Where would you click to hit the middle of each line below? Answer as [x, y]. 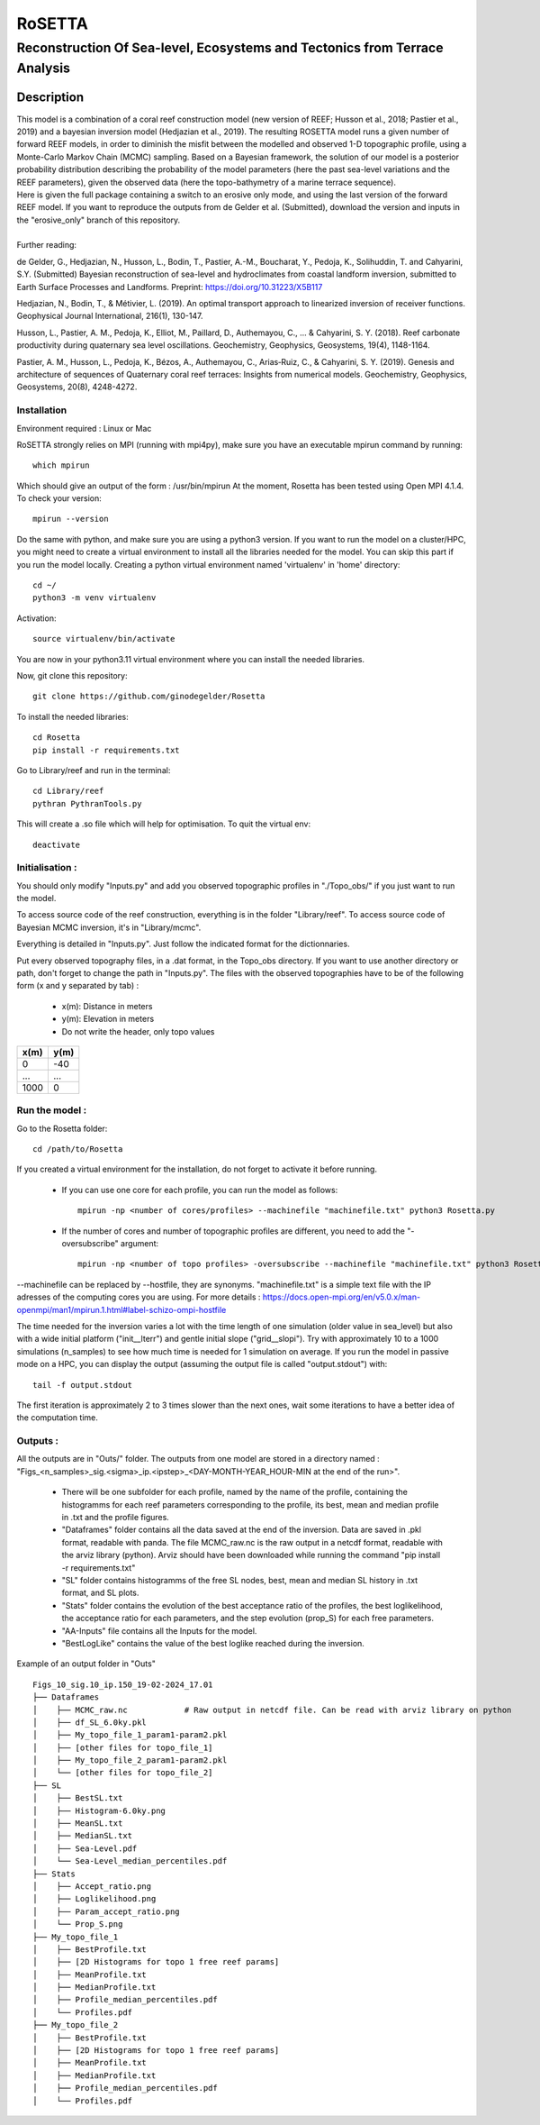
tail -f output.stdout [83, 1385]
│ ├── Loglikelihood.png [94, 1899]
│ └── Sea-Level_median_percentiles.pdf [130, 1861]
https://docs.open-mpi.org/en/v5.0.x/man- [342, 1297]
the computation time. [57, 1418]
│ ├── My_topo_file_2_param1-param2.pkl [130, 1760]
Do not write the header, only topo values [138, 1031]
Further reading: [46, 245]
